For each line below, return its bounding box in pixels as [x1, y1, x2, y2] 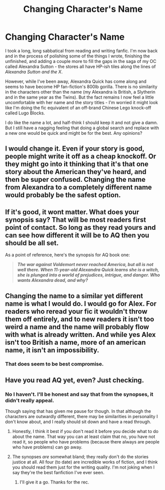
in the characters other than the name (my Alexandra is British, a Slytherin [5, 89, 156, 95]
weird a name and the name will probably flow [5, 323, 149, 331]
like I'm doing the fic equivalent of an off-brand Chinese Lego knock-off [5, 105, 152, 110]
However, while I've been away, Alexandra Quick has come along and [5, 78, 147, 84]
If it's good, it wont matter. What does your [5, 208, 139, 216]
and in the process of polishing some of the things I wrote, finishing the [5, 53, 150, 59]
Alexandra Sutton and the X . [5, 68, 63, 75]
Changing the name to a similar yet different [5, 291, 143, 300]
